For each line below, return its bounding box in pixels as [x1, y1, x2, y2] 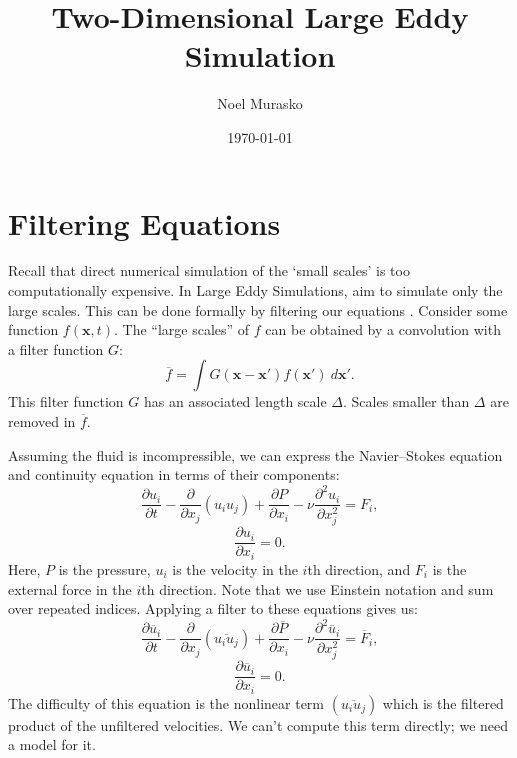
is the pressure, [58, 558, 151, 579]
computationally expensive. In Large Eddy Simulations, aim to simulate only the [8, 280, 503, 301]
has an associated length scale [143, 391, 327, 412]
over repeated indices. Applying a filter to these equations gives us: [8, 598, 418, 619]
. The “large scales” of [114, 319, 250, 340]
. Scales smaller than [343, 391, 470, 412]
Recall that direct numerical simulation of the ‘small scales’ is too [8, 260, 410, 281]
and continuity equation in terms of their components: [8, 464, 340, 485]
